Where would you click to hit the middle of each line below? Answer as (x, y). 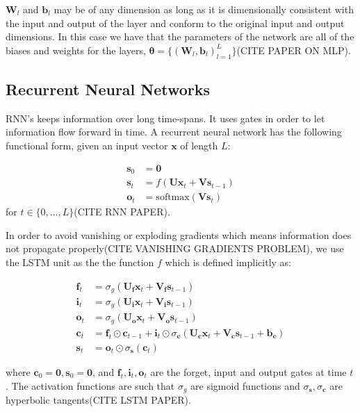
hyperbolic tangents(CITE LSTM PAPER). (98, 400)
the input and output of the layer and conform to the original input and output (175, 23)
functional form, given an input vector (87, 145)
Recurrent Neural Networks (108, 89)
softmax (173, 198)
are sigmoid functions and (245, 385)
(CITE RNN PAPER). (122, 212)
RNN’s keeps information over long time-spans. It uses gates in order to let (165, 118)
